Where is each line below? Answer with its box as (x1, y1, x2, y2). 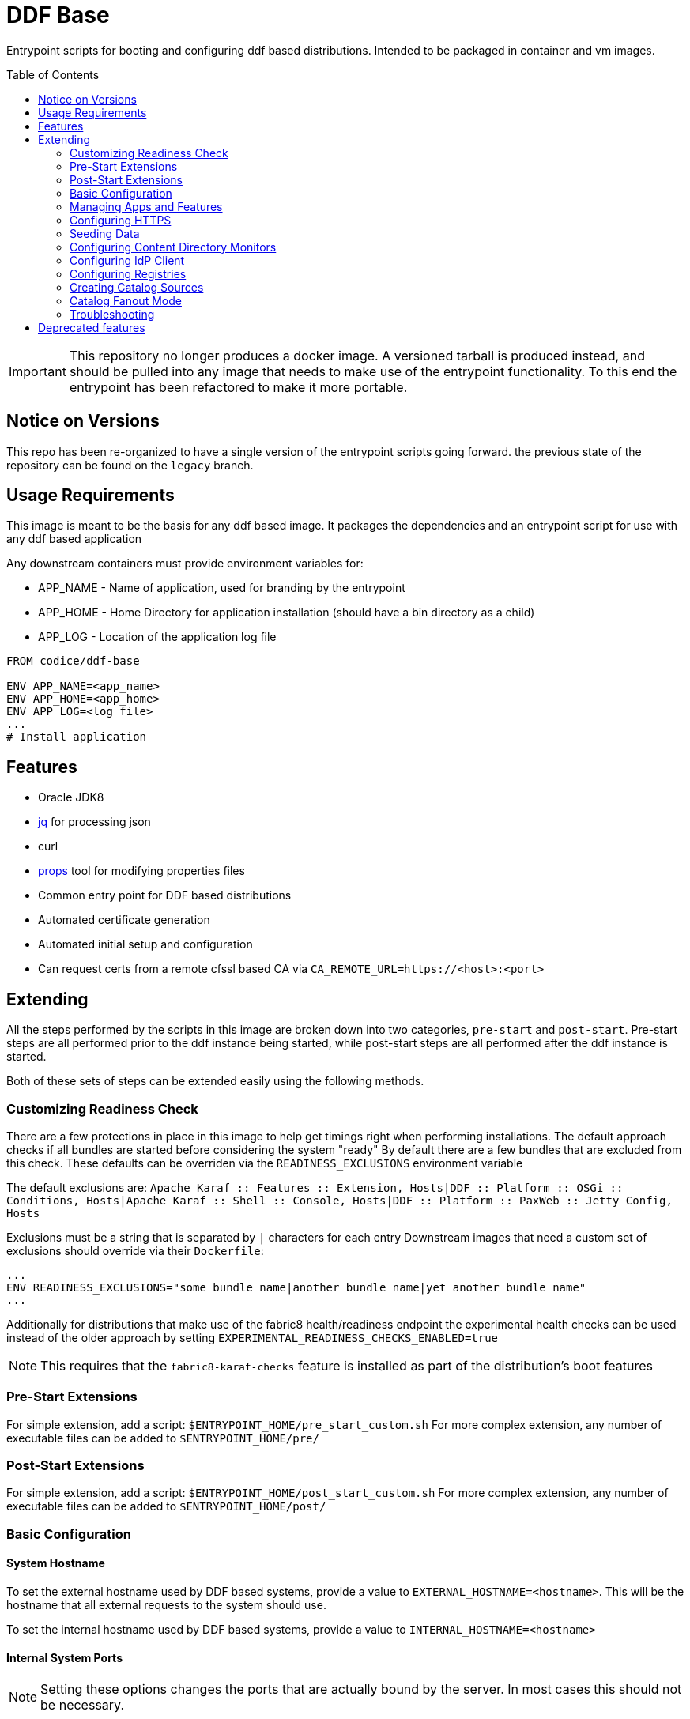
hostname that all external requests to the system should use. (6, 1597, 326, 1612)
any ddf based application (6, 532, 142, 546)
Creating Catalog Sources (70, 280, 204, 294)
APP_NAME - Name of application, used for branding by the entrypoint (38, 581, 405, 595)
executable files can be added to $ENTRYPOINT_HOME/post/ (6, 1499, 326, 1514)
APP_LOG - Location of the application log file (38, 630, 277, 644)
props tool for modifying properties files (38, 864, 245, 878)
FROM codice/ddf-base (6, 654, 140, 668)
